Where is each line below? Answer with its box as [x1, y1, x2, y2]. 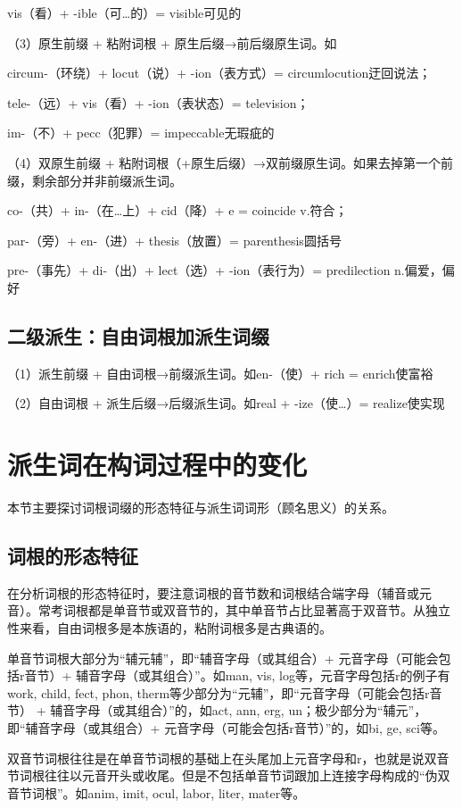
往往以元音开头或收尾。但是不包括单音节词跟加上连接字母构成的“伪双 [44, 766, 450, 785]
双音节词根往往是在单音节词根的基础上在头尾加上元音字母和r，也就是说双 [7, 748, 437, 767]
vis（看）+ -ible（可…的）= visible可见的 [7, 4, 242, 21]
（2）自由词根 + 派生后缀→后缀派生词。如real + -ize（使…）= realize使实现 [7, 394, 445, 412]
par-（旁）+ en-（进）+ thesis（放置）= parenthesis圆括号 [7, 230, 342, 249]
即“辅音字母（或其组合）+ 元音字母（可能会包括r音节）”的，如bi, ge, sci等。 [7, 719, 445, 737]
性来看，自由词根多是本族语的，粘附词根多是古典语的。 [7, 619, 332, 637]
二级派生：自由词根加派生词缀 [7, 321, 269, 349]
